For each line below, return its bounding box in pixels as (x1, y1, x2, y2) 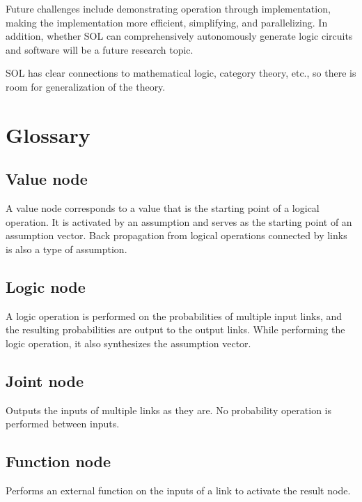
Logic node (6, 275, 86, 297)
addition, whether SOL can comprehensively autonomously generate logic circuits (6, 29, 353, 43)
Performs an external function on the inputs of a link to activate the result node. (6, 483, 351, 498)
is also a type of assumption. (6, 241, 127, 256)
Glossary (6, 120, 90, 149)
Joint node (6, 370, 84, 391)
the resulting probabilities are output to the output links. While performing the (6, 322, 345, 337)
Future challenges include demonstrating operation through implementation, (6, 1, 331, 15)
